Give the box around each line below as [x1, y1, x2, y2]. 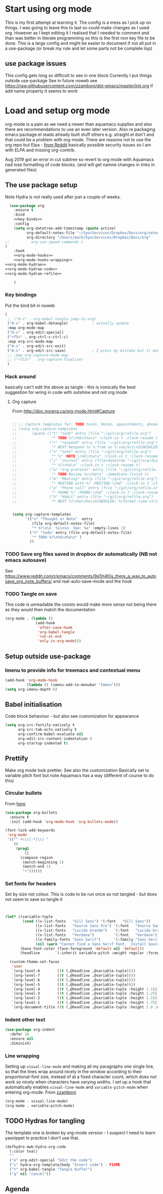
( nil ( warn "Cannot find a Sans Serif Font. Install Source [35, 941, 162, 947]
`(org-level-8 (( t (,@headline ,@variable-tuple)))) [11, 969, 136, 973]
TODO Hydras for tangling [5, 1117, 85, 1125]
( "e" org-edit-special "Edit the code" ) [9, 1158, 92, 1163]
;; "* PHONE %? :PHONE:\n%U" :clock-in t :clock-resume [12, 490, 160, 495]
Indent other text [5, 1016, 46, 1023]
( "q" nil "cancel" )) [9, 1171, 51, 1176]
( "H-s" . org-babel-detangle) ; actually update [7, 321, 130, 326]
